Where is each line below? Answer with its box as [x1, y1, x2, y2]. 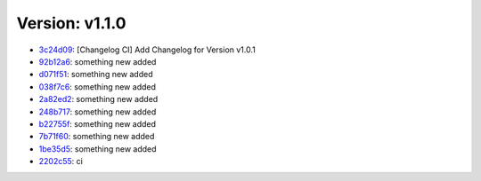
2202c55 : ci [38, 156, 84, 167]
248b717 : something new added [38, 106, 157, 117]
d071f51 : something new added [38, 69, 153, 80]
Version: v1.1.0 [16, 13, 126, 33]
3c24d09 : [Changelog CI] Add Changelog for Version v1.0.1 [38, 44, 256, 55]
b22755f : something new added [38, 118, 156, 129]
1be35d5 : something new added [38, 143, 157, 154]
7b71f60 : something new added [38, 131, 155, 142]
